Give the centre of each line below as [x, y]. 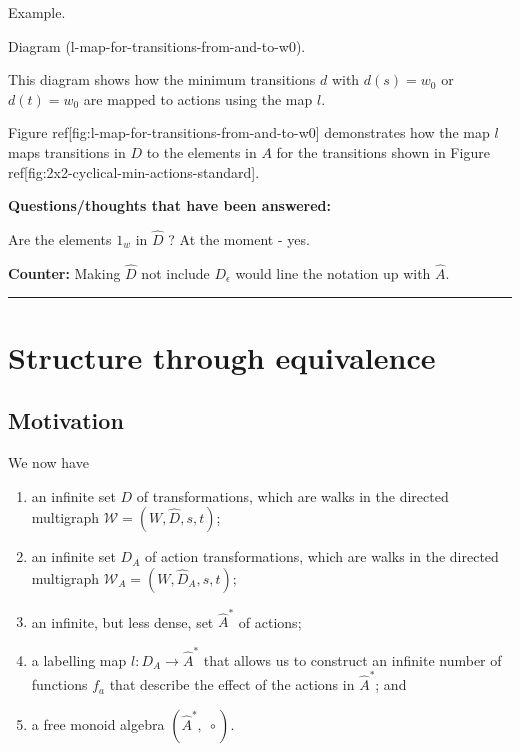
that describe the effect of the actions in [232, 684]
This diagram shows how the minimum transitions [162, 79]
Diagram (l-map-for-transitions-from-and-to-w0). [157, 45]
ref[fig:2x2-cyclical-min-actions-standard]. [134, 171]
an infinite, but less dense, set [122, 621]
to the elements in [201, 151]
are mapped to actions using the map [198, 98]
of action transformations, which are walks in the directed [321, 556]
